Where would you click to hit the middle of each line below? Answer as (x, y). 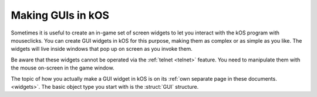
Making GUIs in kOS (60, 15)
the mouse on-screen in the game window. (63, 68)
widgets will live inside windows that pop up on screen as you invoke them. (102, 49)
